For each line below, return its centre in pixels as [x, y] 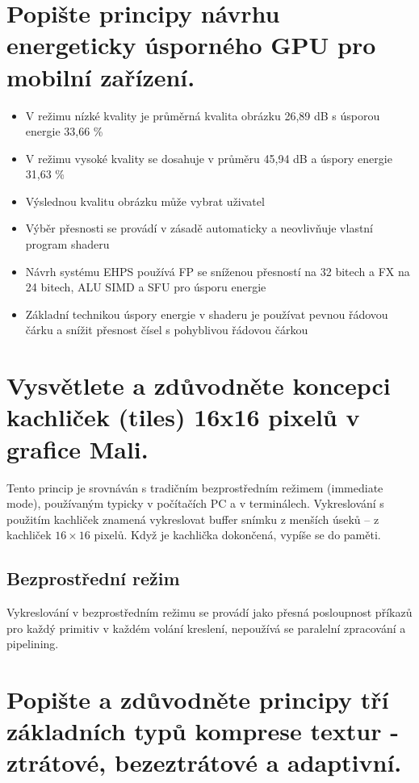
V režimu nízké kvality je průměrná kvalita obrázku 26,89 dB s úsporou [203, 115]
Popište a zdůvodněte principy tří [198, 699]
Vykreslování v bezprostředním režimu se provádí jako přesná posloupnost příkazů [209, 612]
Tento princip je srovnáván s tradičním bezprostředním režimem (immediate [195, 487]
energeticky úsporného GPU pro [191, 45]
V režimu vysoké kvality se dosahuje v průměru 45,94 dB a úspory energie [209, 158]
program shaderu [67, 244]
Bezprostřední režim [93, 578]
